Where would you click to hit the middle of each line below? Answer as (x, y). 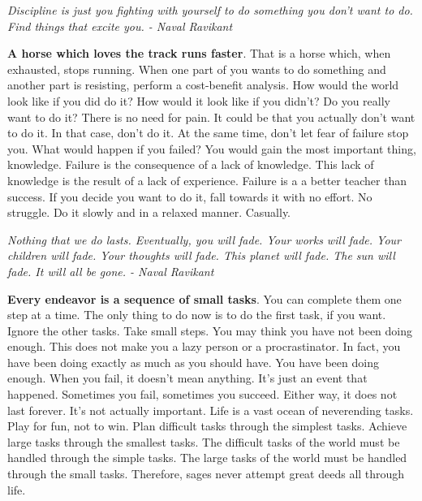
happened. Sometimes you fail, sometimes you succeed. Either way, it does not (202, 394)
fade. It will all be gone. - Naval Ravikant (111, 271)
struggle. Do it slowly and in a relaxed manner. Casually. (149, 212)
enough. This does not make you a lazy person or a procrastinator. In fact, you (204, 346)
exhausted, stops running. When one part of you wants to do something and (197, 69)
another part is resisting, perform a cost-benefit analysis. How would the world (203, 85)
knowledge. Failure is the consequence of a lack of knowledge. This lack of (191, 164)
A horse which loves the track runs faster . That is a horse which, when (199, 53)
